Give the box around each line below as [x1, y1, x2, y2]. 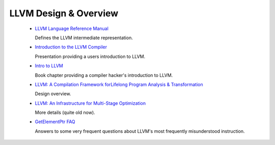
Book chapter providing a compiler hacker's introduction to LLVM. [35, 72, 173, 78]
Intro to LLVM [35, 63, 63, 69]
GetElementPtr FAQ [35, 119, 76, 125]
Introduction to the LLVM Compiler [35, 44, 107, 50]
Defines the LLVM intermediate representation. [35, 35, 133, 41]
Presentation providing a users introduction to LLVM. [35, 53, 146, 60]
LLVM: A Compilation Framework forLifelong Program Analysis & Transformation [35, 81, 203, 88]
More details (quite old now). [35, 109, 95, 115]
